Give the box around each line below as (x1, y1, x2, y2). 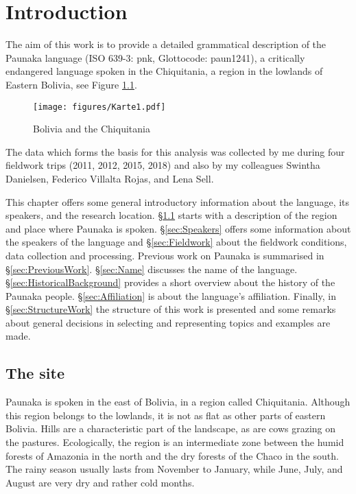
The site (5, 362, 65, 384)
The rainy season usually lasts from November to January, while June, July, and (5, 462, 343, 476)
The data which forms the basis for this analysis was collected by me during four (5, 144, 345, 158)
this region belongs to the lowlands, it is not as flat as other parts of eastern (5, 408, 326, 422)
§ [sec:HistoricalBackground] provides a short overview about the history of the (5, 275, 335, 290)
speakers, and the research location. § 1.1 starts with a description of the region (5, 208, 337, 222)
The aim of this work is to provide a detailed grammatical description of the (5, 37, 327, 51)
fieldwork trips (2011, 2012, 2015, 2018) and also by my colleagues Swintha (5, 158, 320, 172)
